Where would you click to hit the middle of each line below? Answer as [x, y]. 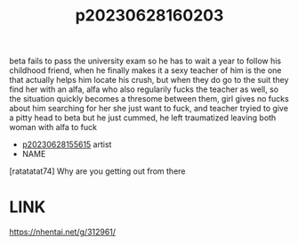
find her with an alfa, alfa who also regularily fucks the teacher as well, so [144, 89]
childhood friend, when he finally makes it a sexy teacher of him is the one [145, 70]
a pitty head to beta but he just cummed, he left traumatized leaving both [143, 118]
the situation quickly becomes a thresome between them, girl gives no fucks [149, 99]
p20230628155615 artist [67, 144]
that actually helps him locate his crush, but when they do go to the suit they [149, 80]
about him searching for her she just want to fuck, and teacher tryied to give [149, 109]
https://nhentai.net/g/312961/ [63, 232]
